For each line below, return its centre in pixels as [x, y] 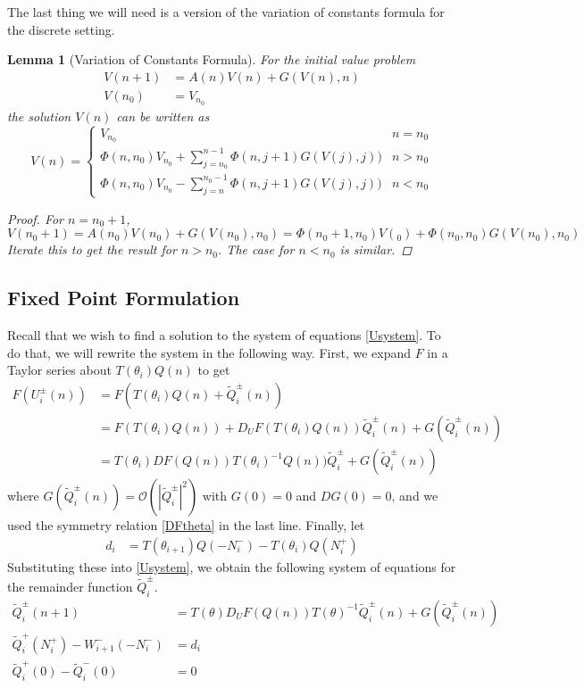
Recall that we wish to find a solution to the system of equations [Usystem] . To [224, 335]
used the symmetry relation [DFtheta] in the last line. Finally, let [186, 525]
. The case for [256, 249]
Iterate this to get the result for [92, 249]
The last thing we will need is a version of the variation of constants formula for [226, 12]
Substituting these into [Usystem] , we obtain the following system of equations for [232, 566]
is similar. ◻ [376, 249]
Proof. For [36, 218]
